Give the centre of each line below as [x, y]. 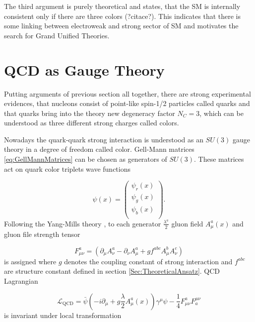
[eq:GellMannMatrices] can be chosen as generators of [86, 159]
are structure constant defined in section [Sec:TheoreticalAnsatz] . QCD [112, 271]
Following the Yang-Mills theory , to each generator [83, 223]
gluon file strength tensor [42, 234]
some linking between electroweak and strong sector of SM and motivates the [121, 26]
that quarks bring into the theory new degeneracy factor [90, 113]
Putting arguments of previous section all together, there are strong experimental [127, 93]
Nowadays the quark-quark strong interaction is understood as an [104, 139]
